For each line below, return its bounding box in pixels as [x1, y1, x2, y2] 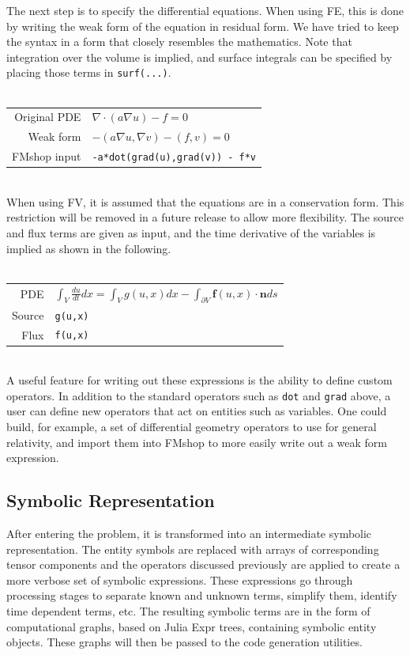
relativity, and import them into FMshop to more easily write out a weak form [6, 434, 387, 450]
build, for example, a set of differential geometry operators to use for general [6, 418, 377, 435]
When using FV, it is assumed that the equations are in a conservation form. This [6, 193, 404, 210]
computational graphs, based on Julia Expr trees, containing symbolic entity [6, 618, 377, 634]
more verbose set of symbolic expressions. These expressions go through [6, 571, 353, 588]
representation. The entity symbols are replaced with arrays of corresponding [6, 540, 379, 557]
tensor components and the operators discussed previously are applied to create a [6, 556, 401, 573]
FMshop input [12, 148, 81, 165]
